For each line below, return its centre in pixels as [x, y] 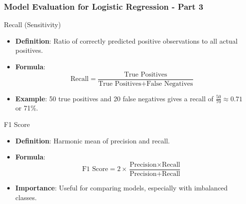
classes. [26, 197]
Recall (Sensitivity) [33, 24]
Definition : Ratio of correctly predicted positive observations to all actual [126, 40]
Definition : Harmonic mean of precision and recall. [92, 140]
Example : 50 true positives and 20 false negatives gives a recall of [114, 98]
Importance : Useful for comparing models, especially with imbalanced [122, 187]
